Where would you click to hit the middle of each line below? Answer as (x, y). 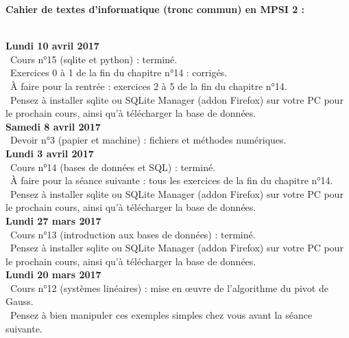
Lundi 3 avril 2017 (50, 153)
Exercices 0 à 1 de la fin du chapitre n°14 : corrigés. (119, 72)
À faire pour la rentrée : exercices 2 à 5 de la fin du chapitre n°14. (148, 86)
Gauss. (20, 301)
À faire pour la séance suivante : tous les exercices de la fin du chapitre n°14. (171, 180)
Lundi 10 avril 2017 (52, 46)
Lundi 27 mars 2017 (53, 220)
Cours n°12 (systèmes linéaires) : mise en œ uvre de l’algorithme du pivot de (169, 288)
